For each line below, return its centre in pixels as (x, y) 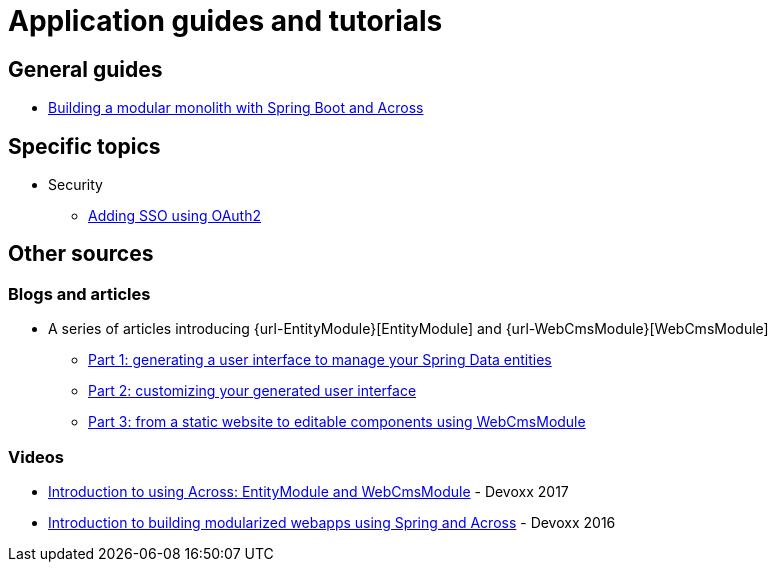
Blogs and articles (79, 293)
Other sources (81, 254)
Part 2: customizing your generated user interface (252, 391)
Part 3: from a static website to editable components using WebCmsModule (337, 422)
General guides (85, 69)
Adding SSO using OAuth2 (175, 216)
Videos (36, 456)
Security (75, 185)
